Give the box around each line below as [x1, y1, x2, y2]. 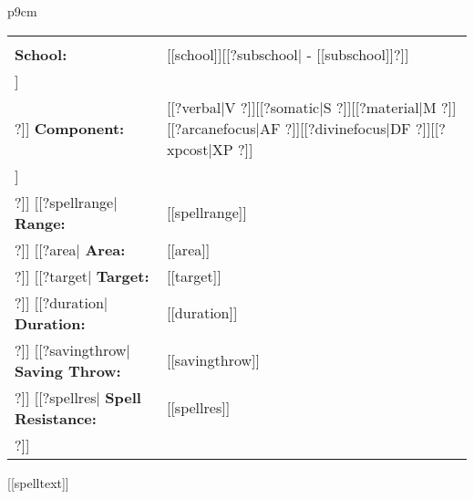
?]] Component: [15, 117, 125, 139]
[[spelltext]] [7, 473, 69, 492]
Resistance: [15, 407, 97, 429]
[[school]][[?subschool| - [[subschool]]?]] [166, 43, 409, 65]
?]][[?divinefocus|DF [284, 117, 411, 139]
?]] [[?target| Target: [15, 265, 149, 286]
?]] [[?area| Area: [15, 238, 126, 260]
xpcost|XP [166, 138, 233, 160]
